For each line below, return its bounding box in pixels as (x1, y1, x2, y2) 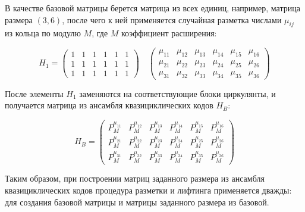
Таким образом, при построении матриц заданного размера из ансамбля (5, 172, 265, 185)
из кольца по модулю (5, 27, 81, 39)
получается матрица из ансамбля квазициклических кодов (5, 99, 213, 111)
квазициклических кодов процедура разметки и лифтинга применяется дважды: (5, 184, 292, 197)
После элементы (5, 87, 64, 99)
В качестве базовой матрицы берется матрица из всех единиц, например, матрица (5, 2, 300, 14)
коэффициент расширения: (121, 27, 217, 39)
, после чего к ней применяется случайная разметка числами (62, 13, 282, 26)
